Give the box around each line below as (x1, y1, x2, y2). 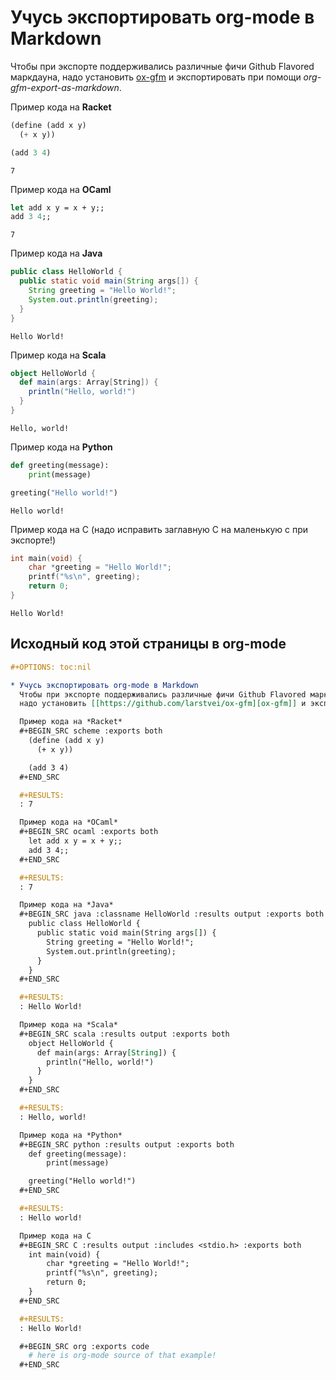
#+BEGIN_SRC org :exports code (19, 1341, 150, 1351)
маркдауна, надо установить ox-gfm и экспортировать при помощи (10, 71, 302, 83)
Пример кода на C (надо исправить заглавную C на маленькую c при (10, 523, 309, 535)
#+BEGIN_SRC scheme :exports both (19, 726, 163, 736)
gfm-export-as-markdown (10, 81, 120, 93)
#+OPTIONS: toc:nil (10, 662, 92, 672)
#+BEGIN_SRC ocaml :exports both (19, 827, 159, 837)
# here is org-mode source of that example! (28, 1351, 217, 1361)
